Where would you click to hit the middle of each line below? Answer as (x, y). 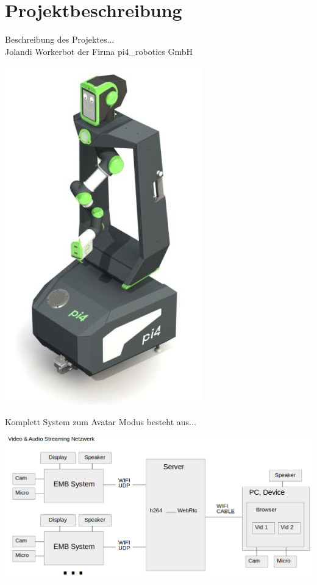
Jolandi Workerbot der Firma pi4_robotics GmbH (99, 51)
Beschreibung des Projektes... (60, 39)
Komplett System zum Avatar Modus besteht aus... (101, 421)
